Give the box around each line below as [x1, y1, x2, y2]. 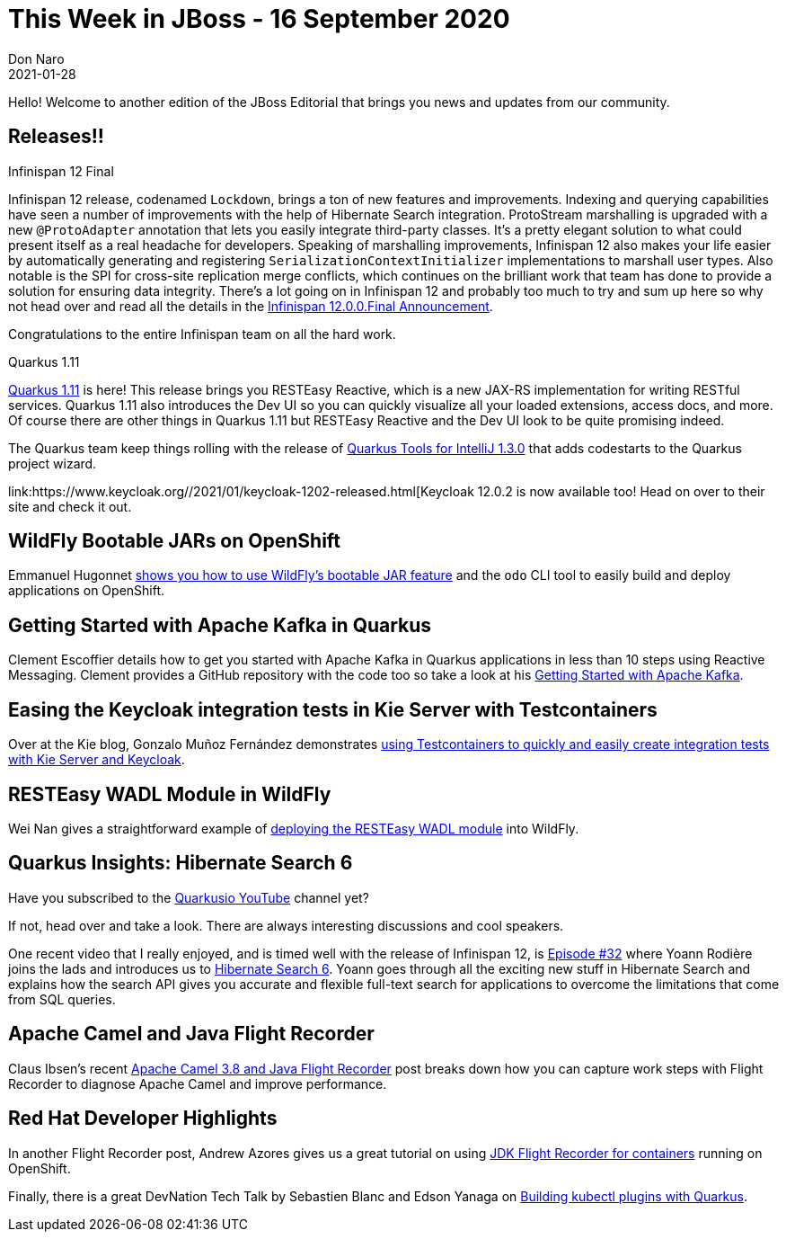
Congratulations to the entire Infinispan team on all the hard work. [8, 325, 396, 342]
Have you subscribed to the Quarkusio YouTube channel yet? [8, 889, 369, 905]
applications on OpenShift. [8, 583, 165, 599]
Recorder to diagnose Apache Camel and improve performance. [8, 1075, 387, 1092]
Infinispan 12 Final [8, 163, 114, 179]
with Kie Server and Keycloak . [8, 752, 185, 768]
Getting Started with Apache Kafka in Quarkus [8, 613, 432, 637]
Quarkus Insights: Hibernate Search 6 [8, 851, 353, 875]
